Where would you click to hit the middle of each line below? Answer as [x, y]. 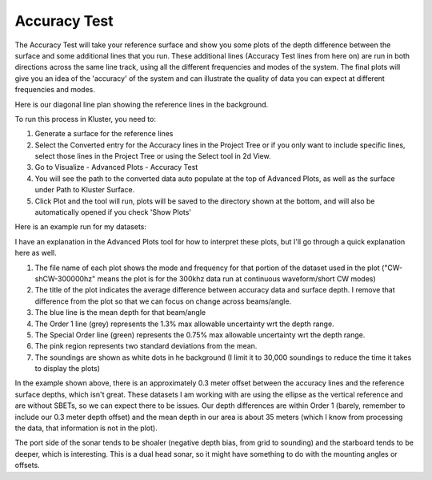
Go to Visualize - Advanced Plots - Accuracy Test [116, 167]
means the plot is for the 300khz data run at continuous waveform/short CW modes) [236, 278]
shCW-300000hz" [65, 278]
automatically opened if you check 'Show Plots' [113, 212]
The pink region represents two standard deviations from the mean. [146, 346]
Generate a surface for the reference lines [104, 134]
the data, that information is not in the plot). [86, 428]
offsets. [27, 466]
